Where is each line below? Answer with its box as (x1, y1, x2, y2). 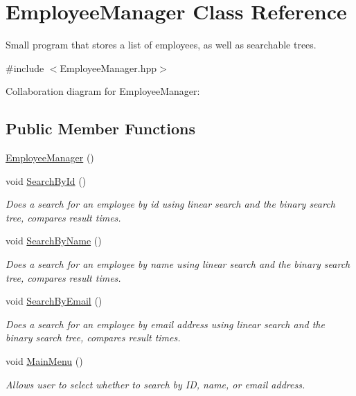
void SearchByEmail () (6, 294, 103, 308)
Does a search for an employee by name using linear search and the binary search (6, 257, 350, 271)
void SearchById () (6, 173, 87, 188)
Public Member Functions (6, 118, 195, 139)
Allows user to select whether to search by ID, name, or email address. (6, 377, 305, 391)
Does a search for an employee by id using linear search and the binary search (6, 197, 335, 211)
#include (6, 60, 44, 75)
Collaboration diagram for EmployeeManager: (6, 84, 200, 98)
